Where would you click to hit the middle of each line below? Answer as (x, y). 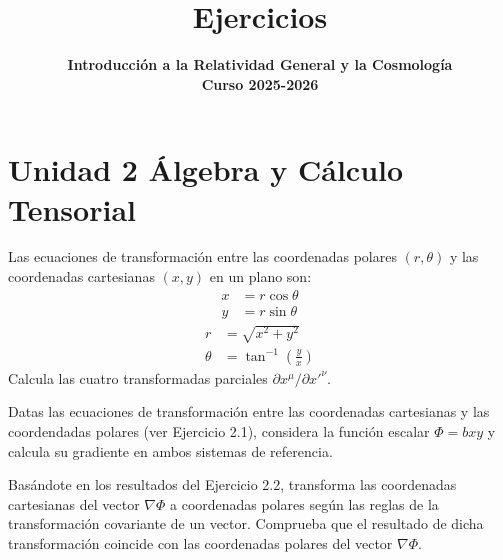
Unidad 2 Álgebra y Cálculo (206, 169)
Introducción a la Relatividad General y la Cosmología (260, 64)
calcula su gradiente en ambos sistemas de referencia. (170, 450)
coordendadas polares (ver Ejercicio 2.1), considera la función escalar (219, 430)
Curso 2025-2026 (260, 83)
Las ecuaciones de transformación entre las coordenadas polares (202, 256)
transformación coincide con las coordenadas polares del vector (200, 542)
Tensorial (72, 208)
